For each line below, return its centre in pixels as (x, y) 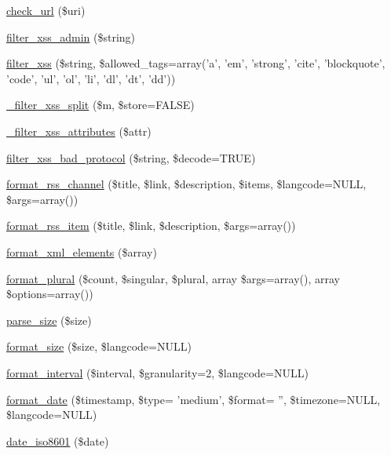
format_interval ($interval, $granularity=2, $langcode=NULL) (157, 372)
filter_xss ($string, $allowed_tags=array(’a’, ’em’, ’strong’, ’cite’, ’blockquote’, (196, 63)
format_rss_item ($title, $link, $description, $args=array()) (151, 226)
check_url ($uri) (46, 10)
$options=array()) (50, 294)
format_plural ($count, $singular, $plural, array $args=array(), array (173, 278)
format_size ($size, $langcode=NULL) (99, 346)
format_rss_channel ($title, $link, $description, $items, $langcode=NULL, (186, 184)
